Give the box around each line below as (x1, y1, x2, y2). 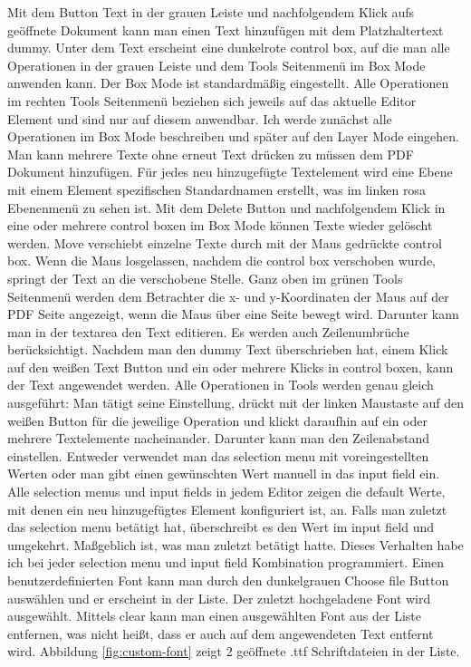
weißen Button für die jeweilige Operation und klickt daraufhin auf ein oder (7, 411, 428, 430)
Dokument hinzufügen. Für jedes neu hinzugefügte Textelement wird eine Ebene (7, 162, 453, 181)
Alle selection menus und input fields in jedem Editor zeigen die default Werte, (7, 482, 446, 501)
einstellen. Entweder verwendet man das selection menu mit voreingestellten (7, 446, 429, 465)
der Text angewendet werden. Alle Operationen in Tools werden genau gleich (7, 375, 434, 394)
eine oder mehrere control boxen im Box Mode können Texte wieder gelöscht (7, 216, 433, 235)
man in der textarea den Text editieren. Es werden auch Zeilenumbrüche (7, 322, 409, 341)
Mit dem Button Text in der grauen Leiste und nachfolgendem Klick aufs (7, 3, 415, 21)
